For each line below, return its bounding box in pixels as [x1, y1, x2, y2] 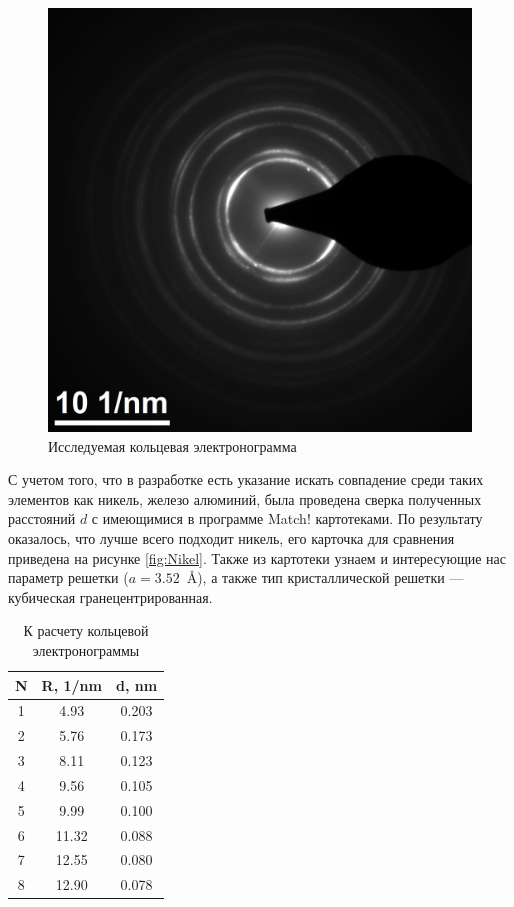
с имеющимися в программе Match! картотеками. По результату [91, 508, 483, 529]
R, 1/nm [41, 674, 102, 695]
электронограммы [32, 639, 140, 660]
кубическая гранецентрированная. [8, 586, 213, 607]
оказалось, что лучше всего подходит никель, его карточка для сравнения [8, 527, 455, 548]
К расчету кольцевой [23, 620, 149, 641]
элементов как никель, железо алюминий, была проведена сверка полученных [8, 488, 482, 509]
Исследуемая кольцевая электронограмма [48, 435, 297, 456]
